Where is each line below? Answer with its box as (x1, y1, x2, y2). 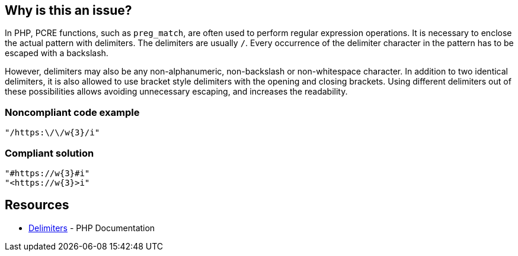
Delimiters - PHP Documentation (28, 222, 155, 233)
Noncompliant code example (5, 106, 140, 118)
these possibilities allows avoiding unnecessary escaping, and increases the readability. (5, 86, 348, 97)
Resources (5, 197, 69, 213)
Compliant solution (5, 147, 94, 159)
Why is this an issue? (5, 3, 132, 18)
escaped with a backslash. (5, 48, 108, 59)
